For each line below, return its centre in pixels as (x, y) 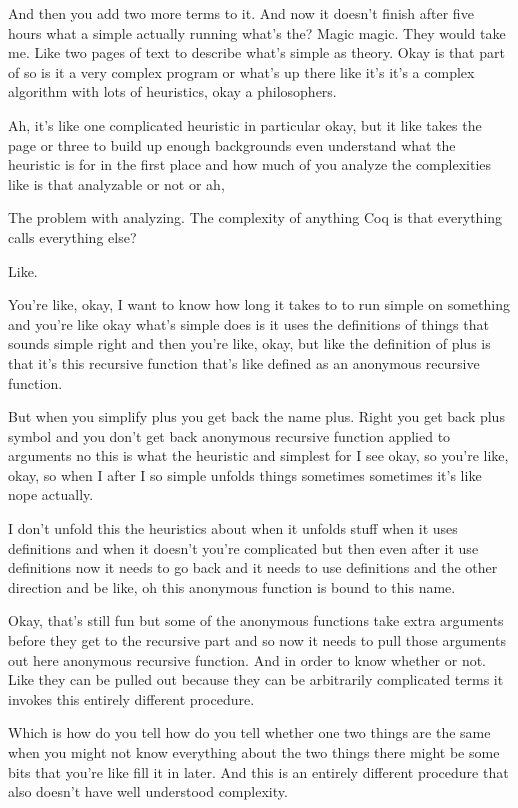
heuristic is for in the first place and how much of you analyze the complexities (250, 164)
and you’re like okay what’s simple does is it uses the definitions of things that (248, 323)
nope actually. (51, 494)
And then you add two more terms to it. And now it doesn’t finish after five (241, 13)
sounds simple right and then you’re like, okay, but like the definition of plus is (249, 343)
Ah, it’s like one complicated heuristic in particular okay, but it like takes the (245, 124)
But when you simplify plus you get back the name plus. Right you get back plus (256, 416)
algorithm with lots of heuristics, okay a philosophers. (172, 91)
